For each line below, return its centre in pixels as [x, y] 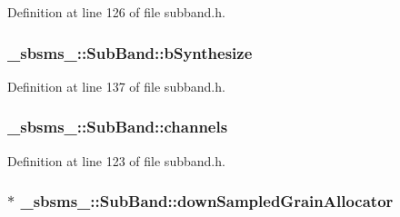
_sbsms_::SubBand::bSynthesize [130, 52]
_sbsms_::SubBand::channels [118, 127]
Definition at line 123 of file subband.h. [116, 160]
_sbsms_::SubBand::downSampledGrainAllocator [207, 201]
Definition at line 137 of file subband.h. [116, 86]
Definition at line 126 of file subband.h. [116, 12]
